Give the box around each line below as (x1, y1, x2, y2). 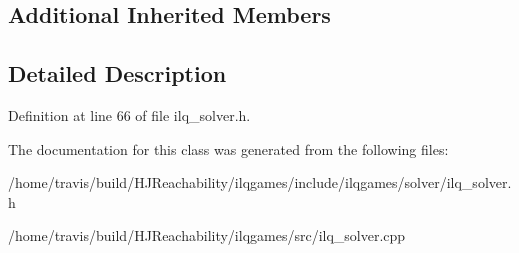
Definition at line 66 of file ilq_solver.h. (8, 104, 251, 125)
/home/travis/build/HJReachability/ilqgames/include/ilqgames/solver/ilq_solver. (8, 172, 512, 193)
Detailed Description (8, 58, 227, 89)
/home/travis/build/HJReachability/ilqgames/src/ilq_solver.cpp (8, 225, 406, 246)
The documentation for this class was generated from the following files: (8, 138, 449, 159)
